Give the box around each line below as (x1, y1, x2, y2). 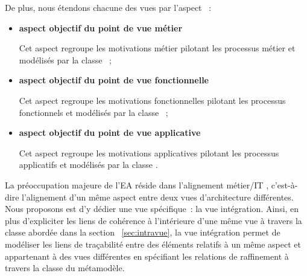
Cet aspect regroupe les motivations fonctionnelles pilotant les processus (19, 94, 286, 106)
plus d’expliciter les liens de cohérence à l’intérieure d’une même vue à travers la (5, 214, 302, 226)
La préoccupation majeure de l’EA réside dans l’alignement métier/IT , (5, 178, 269, 191)
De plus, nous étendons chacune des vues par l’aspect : (5, 1, 212, 13)
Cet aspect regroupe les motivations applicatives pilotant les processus (19, 146, 279, 159)
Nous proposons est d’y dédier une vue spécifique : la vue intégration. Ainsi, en (5, 202, 299, 215)
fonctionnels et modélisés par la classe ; (19, 106, 168, 118)
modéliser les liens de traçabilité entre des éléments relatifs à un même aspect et (5, 237, 301, 250)
